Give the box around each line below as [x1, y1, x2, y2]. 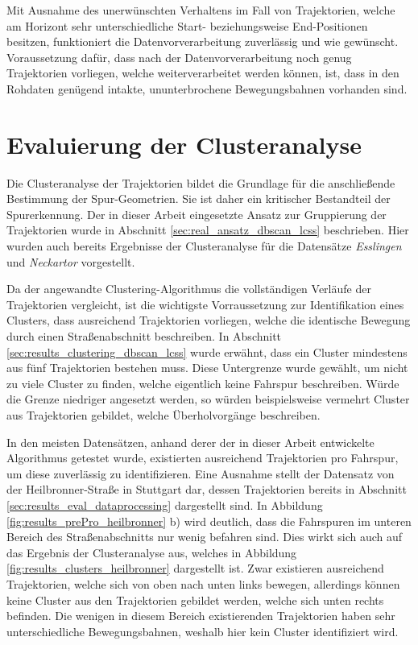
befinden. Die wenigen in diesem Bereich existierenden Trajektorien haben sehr [6, 607, 395, 624]
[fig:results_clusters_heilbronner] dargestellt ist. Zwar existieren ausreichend [6, 560, 384, 577]
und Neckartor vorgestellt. [6, 253, 135, 270]
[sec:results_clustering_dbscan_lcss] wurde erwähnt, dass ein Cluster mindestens [6, 343, 408, 360]
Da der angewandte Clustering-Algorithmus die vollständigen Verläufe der [6, 280, 371, 297]
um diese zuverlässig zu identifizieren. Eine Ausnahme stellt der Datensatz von [6, 465, 395, 482]
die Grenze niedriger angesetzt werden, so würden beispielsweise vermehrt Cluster [6, 391, 410, 407]
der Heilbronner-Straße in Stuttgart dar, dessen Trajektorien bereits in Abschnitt [6, 481, 407, 498]
